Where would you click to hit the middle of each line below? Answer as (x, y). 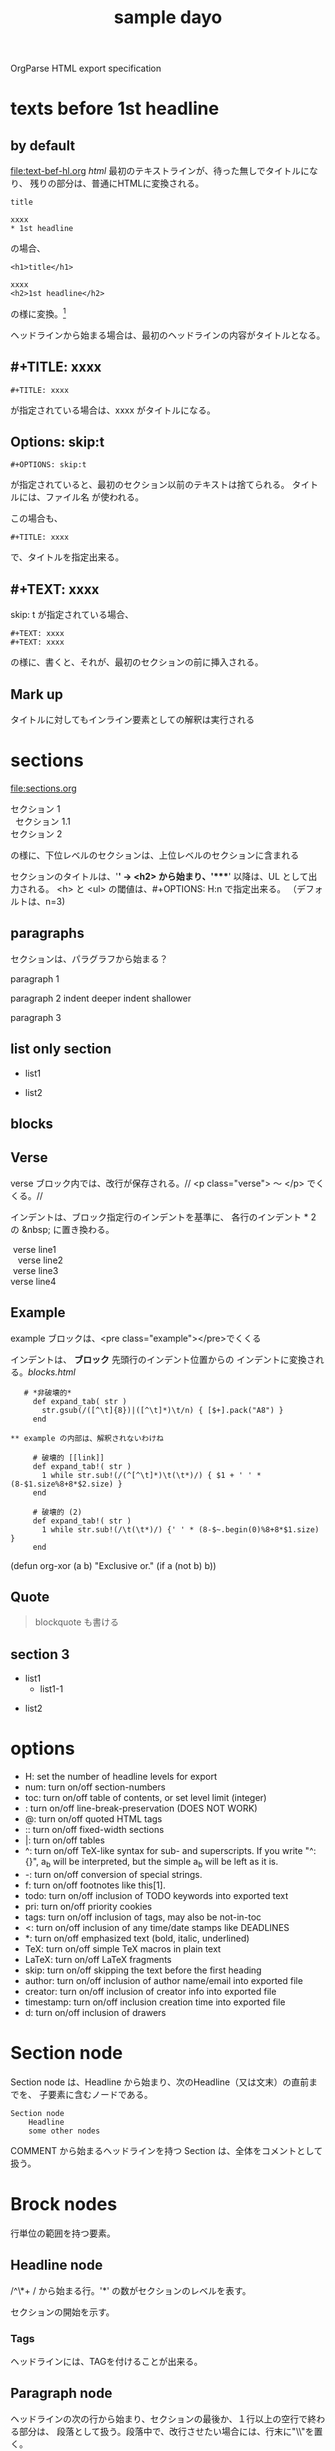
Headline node (56, 2265)
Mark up (37, 694)
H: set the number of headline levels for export (121, 1777)
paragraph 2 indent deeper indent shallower (101, 998)
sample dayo (168, 17)
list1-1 (51, 1689)
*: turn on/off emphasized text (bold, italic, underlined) (137, 1938)
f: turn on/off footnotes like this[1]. (95, 1885)
